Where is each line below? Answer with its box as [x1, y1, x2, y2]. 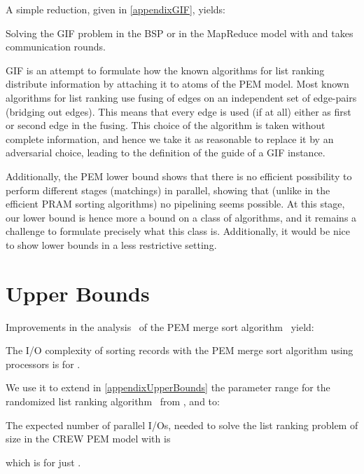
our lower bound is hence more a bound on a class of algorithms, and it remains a [6, 210, 357, 224]
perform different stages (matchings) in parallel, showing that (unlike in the [6, 182, 330, 197]
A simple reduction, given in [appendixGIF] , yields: [6, 2, 225, 16]
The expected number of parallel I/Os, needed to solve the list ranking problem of [6, 417, 358, 432]
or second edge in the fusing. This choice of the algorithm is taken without [6, 118, 325, 133]
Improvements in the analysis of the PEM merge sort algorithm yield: [6, 319, 314, 334]
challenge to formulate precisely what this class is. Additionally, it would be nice [6, 224, 351, 238]
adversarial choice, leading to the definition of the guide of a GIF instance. [6, 145, 325, 160]
